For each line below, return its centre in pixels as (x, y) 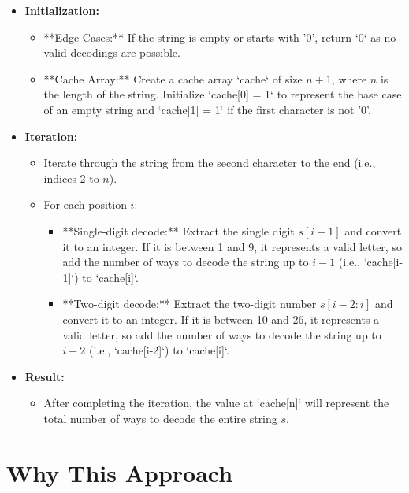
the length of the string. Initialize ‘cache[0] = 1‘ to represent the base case (223, 94)
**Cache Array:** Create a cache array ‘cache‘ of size (173, 78)
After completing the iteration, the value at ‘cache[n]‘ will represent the (216, 403)
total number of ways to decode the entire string (160, 418)
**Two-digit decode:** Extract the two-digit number (190, 304)
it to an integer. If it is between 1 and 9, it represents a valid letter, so (232, 246)
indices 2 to (71, 178)
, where (349, 78)
